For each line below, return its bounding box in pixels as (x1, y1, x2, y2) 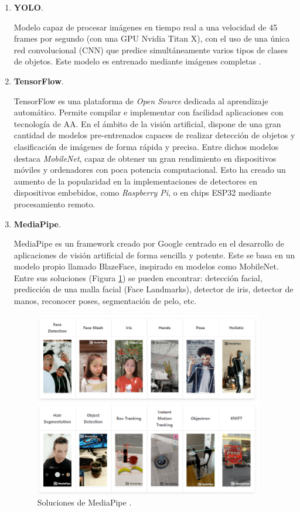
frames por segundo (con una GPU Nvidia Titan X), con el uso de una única (13, 32, 290, 45)
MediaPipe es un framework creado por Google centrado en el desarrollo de (13, 237, 284, 250)
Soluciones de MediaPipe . (37, 496, 132, 508)
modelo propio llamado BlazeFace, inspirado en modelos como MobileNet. (13, 260, 279, 272)
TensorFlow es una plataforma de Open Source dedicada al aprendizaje (13, 94, 268, 107)
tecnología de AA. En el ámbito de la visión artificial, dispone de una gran (13, 117, 281, 129)
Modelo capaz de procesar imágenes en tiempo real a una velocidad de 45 (13, 21, 278, 33)
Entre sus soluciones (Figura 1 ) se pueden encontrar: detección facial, (13, 271, 262, 284)
